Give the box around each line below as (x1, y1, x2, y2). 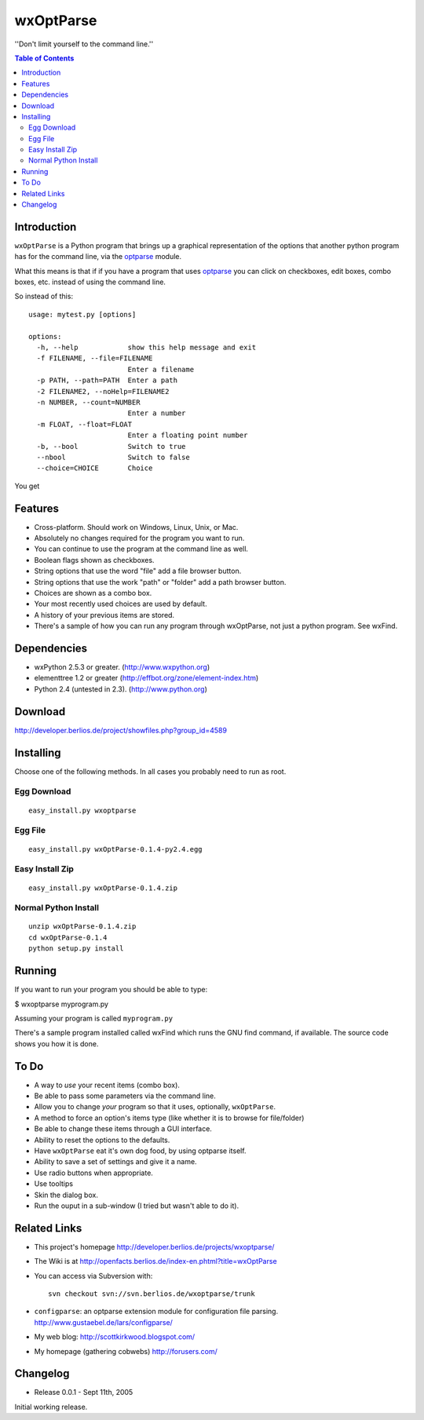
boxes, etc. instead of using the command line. (14, 277, 166, 287)
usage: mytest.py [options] (28, 310, 137, 319)
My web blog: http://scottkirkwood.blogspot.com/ (34, 1332, 196, 1342)
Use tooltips (34, 1179, 74, 1188)
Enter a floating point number (127, 431, 248, 440)
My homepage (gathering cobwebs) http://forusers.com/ (34, 1346, 217, 1356)
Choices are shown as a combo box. (34, 588, 152, 597)
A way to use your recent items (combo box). (34, 1080, 181, 1090)
